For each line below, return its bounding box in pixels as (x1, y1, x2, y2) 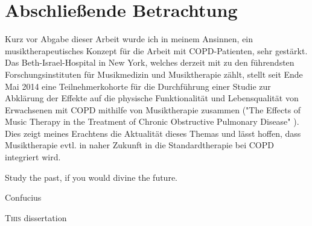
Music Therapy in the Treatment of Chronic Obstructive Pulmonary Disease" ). (5, 115, 299, 128)
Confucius (5, 191, 42, 204)
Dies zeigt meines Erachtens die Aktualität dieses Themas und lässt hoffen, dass (5, 127, 301, 139)
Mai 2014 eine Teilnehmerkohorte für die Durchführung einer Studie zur (5, 80, 271, 92)
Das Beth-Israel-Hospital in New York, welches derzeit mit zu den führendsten (5, 56, 294, 69)
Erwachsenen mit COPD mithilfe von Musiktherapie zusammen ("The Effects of (5, 103, 301, 116)
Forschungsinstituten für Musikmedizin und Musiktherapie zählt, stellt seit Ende (5, 67, 303, 80)
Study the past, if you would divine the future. (5, 171, 178, 183)
